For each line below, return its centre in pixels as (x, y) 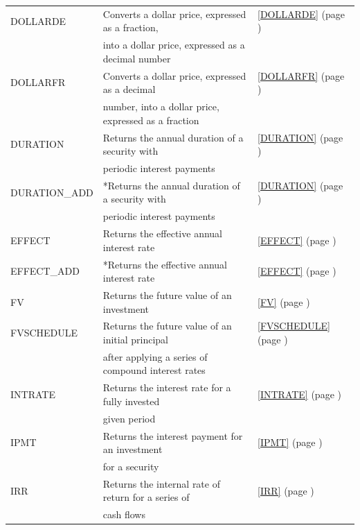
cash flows (124, 514)
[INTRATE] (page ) (299, 394)
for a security (131, 466)
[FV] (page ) (284, 301)
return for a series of (146, 497)
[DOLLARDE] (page (301, 14)
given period (129, 418)
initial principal (135, 339)
